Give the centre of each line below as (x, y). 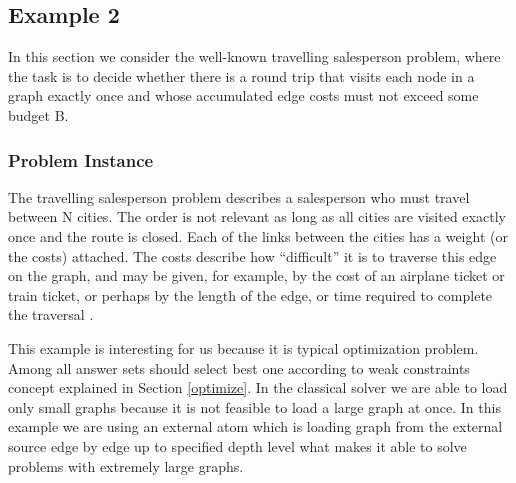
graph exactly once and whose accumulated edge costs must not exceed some (243, 95)
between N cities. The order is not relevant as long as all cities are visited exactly (257, 216)
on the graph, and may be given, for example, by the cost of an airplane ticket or (256, 275)
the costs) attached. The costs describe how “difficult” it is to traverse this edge (252, 255)
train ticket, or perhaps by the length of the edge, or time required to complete (250, 294)
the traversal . (51, 314)
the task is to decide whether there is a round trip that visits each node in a (241, 75)
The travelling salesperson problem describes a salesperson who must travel (239, 196)
